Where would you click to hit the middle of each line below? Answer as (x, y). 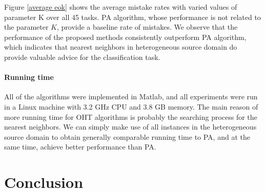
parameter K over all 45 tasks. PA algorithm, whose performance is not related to (132, 17)
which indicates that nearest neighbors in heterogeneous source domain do (121, 47)
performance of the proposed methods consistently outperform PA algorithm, (125, 37)
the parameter (26, 27)
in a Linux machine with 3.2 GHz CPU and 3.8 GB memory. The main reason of (131, 106)
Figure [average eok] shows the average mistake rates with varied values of (121, 7)
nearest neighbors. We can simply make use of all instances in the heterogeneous (130, 127)
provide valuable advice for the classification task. (82, 57)
